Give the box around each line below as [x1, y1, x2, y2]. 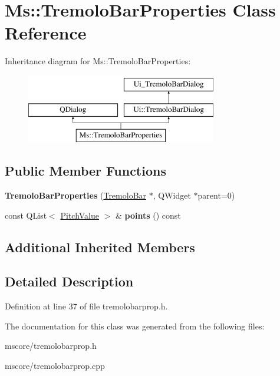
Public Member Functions [5, 161, 166, 180]
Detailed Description [5, 272, 134, 291]
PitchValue [60, 209, 100, 221]
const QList [5, 209, 47, 221]
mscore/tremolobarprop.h [5, 339, 97, 352]
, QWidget [153, 189, 191, 202]
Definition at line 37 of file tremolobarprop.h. [5, 300, 168, 312]
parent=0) [197, 189, 235, 202]
